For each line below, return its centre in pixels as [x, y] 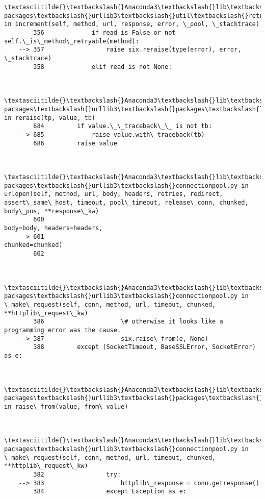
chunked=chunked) [33, 245]
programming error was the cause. [63, 330]
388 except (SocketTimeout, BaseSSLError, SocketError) [144, 347]
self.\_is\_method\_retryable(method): [72, 41]
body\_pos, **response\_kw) [52, 211]
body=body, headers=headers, [54, 228]
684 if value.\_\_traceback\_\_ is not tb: [123, 126]
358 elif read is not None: [103, 67]
